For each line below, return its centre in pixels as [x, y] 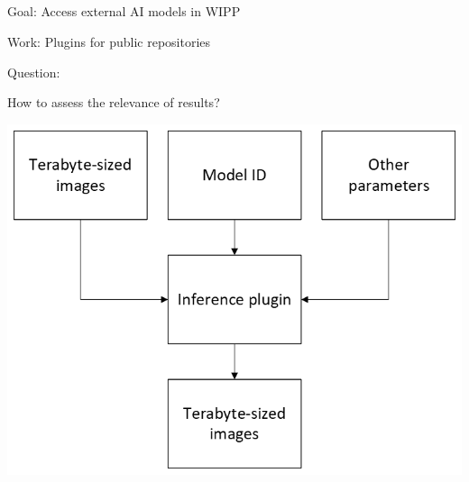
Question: [34, 72]
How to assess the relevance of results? [114, 102]
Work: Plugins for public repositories [109, 41]
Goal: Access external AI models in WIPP [124, 11]
